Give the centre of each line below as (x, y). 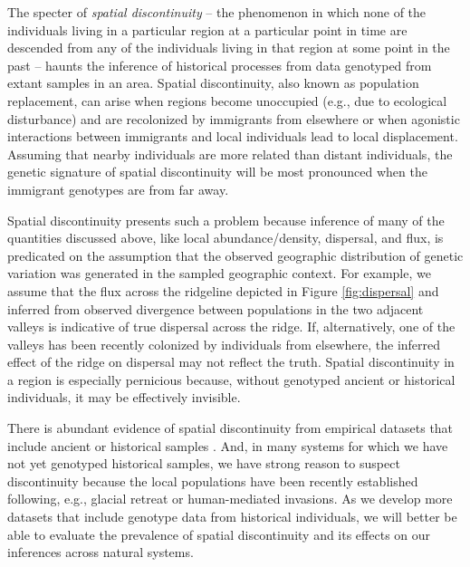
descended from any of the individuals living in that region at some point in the (229, 48)
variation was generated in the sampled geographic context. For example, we (219, 273)
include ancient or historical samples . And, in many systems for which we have (228, 445)
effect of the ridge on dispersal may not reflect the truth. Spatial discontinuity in (231, 362)
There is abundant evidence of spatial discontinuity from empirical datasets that (230, 428)
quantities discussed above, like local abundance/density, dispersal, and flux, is (225, 238)
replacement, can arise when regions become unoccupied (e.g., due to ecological (227, 100)
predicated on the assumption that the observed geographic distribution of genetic (235, 255)
